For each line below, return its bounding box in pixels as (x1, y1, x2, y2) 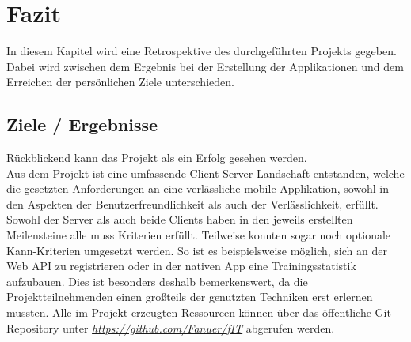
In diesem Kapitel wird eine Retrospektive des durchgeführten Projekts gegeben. (6, 43, 397, 59)
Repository (6, 319, 59, 336)
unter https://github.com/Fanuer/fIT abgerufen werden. (63, 319, 335, 336)
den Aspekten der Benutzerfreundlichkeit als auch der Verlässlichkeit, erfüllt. (6, 195, 379, 212)
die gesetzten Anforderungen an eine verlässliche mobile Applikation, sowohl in (6, 180, 390, 197)
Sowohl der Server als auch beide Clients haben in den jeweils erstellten (6, 211, 353, 227)
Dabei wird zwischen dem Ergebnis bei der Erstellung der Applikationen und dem (6, 58, 404, 74)
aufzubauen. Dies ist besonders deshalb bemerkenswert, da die (6, 272, 308, 289)
